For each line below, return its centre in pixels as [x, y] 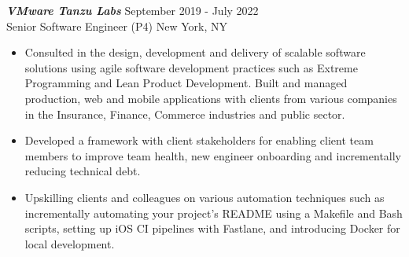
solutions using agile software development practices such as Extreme [191, 67]
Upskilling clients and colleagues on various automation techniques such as [204, 197]
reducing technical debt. [83, 171]
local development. [70, 243]
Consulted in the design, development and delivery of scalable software [195, 52]
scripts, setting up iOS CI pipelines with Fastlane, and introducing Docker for [212, 228]
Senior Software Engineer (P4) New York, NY [117, 26]
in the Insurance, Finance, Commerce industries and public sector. [185, 114]
